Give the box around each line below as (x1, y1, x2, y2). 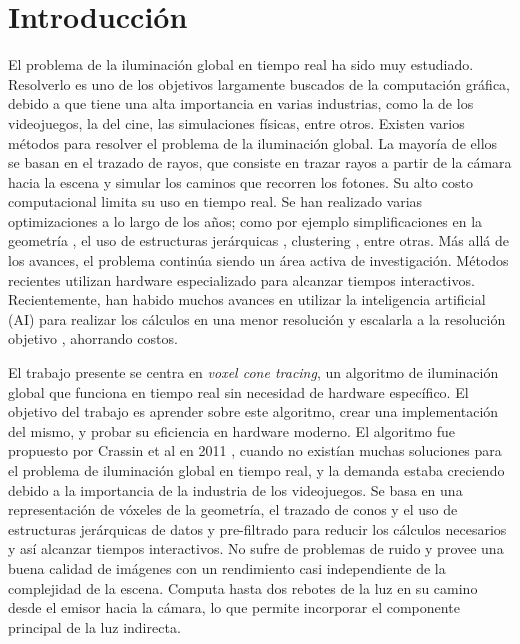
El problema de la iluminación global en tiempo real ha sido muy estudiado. (8, 54, 474, 75)
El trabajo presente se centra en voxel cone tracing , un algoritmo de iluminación (8, 362, 499, 383)
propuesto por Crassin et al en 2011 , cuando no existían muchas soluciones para (8, 440, 502, 461)
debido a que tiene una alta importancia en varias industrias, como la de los (8, 93, 474, 114)
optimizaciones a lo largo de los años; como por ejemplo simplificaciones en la (8, 210, 483, 231)
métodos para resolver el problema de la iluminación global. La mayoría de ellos (8, 132, 498, 153)
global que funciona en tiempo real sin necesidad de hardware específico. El (8, 381, 469, 402)
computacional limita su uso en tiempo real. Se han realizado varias (8, 191, 423, 212)
